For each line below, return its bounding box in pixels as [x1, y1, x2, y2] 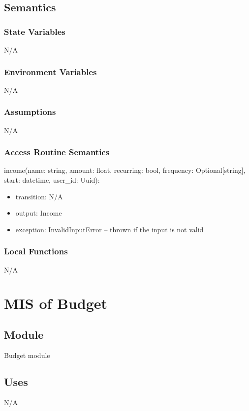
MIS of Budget [4, 293, 108, 313]
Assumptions [4, 106, 56, 118]
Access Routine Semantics [4, 146, 110, 158]
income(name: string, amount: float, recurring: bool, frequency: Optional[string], [4, 165, 246, 175]
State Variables [4, 25, 65, 37]
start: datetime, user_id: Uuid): [4, 175, 100, 185]
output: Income [15, 208, 62, 218]
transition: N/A [15, 191, 63, 201]
